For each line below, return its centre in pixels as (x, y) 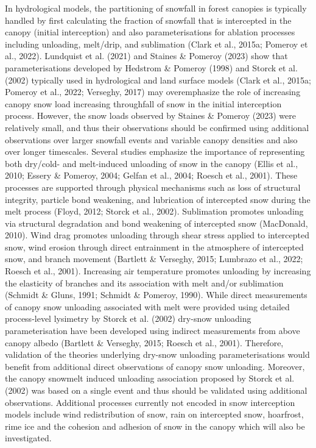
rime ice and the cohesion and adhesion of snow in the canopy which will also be (155, 426)
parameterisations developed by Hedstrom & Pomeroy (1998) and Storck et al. (151, 67)
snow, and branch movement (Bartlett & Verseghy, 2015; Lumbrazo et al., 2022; (154, 259)
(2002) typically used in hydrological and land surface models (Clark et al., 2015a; (158, 80)
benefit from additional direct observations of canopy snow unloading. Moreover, (155, 366)
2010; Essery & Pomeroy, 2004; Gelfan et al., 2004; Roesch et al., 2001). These (151, 175)
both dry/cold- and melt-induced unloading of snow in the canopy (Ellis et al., (152, 163)
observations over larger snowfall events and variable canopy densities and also (151, 139)
